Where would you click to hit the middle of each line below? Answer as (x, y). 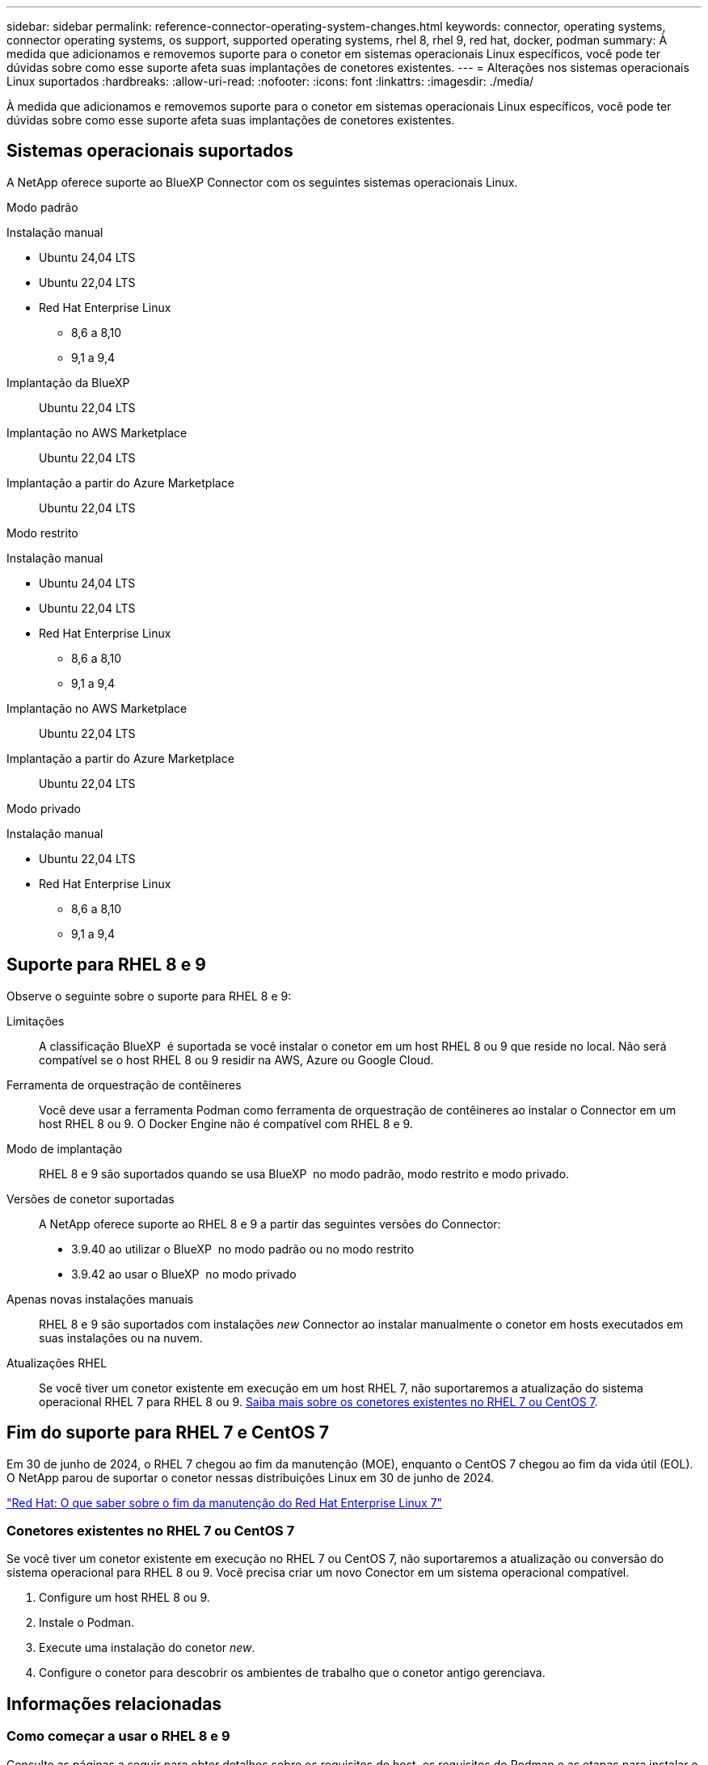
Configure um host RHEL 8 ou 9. (124, 1598)
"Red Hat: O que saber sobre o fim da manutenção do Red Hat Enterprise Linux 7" (225, 1502)
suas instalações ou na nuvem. (121, 1337)
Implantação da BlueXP (68, 382)
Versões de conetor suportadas (91, 1198)
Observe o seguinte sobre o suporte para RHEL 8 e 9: (149, 996)
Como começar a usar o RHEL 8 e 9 (118, 1736)
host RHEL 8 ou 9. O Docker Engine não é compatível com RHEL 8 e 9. (226, 1123)
